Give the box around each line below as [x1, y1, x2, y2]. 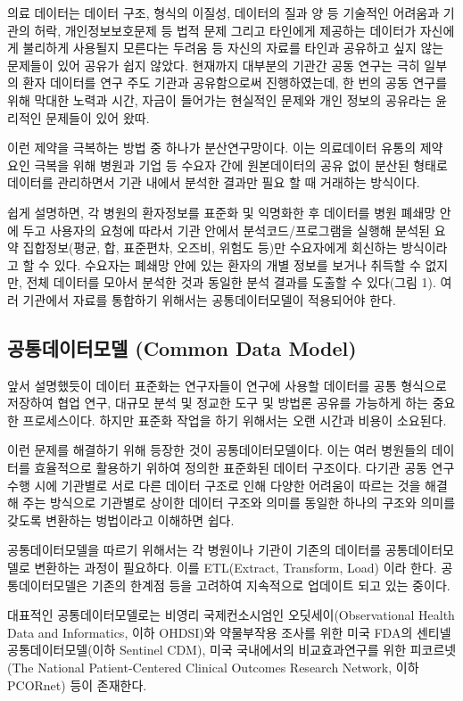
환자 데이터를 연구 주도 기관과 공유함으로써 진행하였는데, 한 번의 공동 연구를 [22, 73, 448, 92]
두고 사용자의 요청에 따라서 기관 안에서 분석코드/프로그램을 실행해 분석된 [22, 220, 430, 239]
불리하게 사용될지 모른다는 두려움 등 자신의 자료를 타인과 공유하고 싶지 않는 [22, 38, 444, 57]
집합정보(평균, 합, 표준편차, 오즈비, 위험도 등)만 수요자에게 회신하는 [22, 238, 398, 257]
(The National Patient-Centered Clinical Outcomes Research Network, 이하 [7, 658, 419, 677]
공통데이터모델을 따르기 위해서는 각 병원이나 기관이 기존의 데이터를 [7, 540, 382, 559]
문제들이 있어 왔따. [45, 108, 150, 127]
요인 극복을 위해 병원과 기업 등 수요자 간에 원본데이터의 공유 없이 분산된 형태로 [7, 155, 448, 174]
